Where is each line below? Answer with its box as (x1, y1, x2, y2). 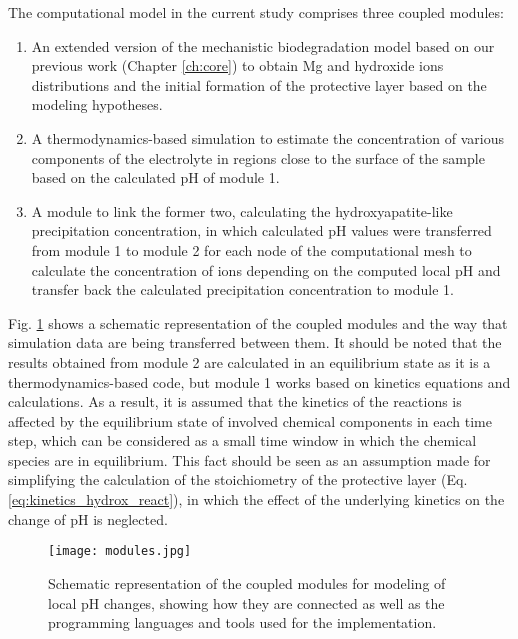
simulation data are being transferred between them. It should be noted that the (8, 332, 502, 353)
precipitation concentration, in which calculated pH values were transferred (31, 220, 492, 241)
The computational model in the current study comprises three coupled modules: (8, 2, 504, 22)
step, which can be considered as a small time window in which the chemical (8, 430, 477, 451)
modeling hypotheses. (31, 94, 163, 115)
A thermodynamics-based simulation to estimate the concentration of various (31, 127, 505, 148)
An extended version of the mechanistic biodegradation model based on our (31, 35, 495, 56)
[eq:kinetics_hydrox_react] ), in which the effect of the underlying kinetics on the (8, 489, 505, 510)
